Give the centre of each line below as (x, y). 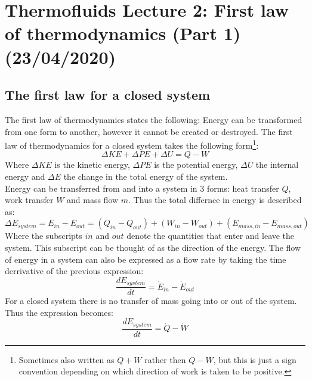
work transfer (29, 200)
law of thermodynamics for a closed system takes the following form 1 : (132, 144)
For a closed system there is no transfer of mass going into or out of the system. (151, 301)
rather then (165, 359)
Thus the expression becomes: (59, 312)
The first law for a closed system (108, 95)
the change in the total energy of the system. (146, 176)
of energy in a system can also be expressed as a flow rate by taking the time (146, 259)
